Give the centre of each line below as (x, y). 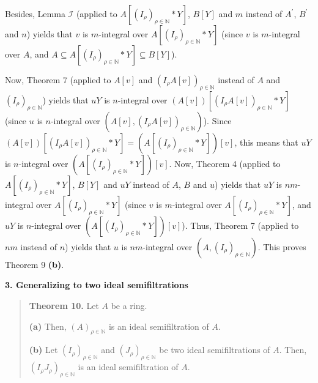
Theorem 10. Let (64, 305)
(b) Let (43, 350)
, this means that (266, 142)
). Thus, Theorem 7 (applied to (240, 225)
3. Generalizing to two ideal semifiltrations (97, 285)
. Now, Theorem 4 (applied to (225, 163)
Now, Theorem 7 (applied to (58, 80)
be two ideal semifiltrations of (215, 350)
